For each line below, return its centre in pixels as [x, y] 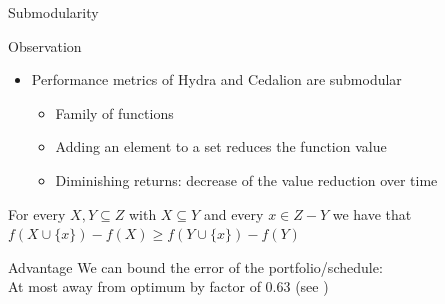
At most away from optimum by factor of [134, 286]
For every [37, 213]
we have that [372, 213]
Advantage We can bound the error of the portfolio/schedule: [195, 266]
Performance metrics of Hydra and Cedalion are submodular [216, 79]
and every [233, 213]
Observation [45, 45]
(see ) [312, 286]
